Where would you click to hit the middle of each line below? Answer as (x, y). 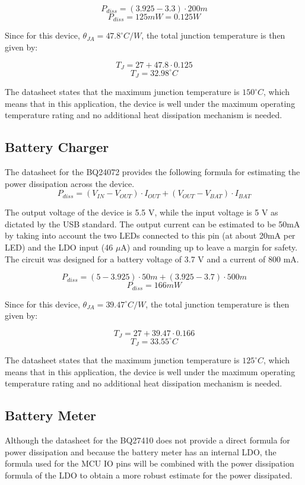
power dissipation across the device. (70, 183)
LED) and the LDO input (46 (59, 247)
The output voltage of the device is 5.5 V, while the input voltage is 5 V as (142, 212)
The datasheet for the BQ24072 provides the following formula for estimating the (152, 172)
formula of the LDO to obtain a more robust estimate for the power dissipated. (149, 475)
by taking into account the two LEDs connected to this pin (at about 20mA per (150, 235)
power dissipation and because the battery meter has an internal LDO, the (141, 451)
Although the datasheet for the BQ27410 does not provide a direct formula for (147, 440)
